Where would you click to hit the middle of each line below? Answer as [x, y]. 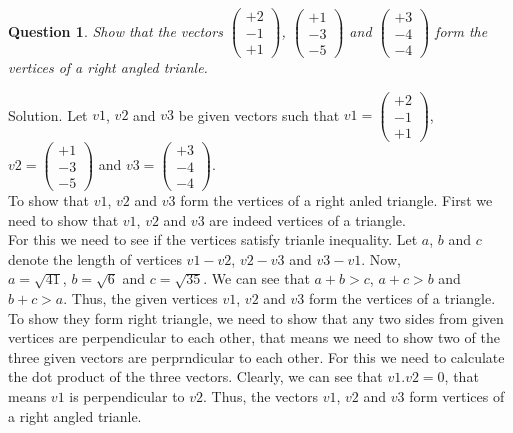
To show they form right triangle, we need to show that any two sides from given [256, 317]
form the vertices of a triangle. [402, 298]
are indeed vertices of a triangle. [307, 219]
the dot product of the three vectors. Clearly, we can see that [195, 376]
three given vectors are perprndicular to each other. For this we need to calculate [256, 356]
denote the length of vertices [95, 258]
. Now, [381, 258]
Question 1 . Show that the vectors [115, 30]
